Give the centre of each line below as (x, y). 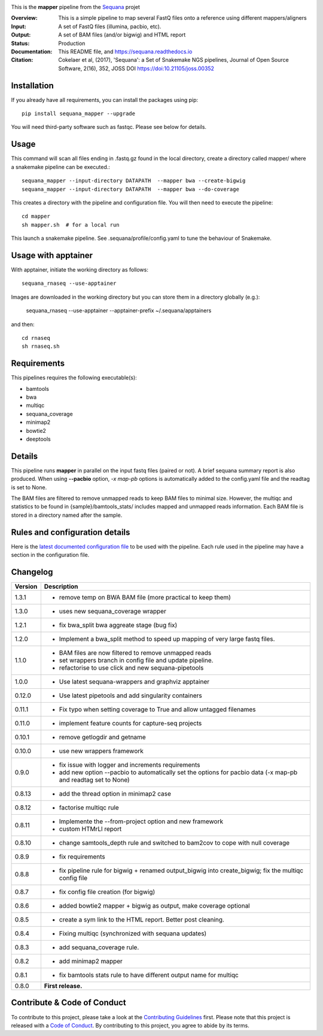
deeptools (38, 439)
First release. (63, 986)
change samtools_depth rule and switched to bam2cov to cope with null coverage (174, 843)
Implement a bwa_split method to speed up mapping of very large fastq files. (167, 639)
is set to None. (29, 487)
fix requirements (82, 857)
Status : (20, 43)
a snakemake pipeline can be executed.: (61, 167)
